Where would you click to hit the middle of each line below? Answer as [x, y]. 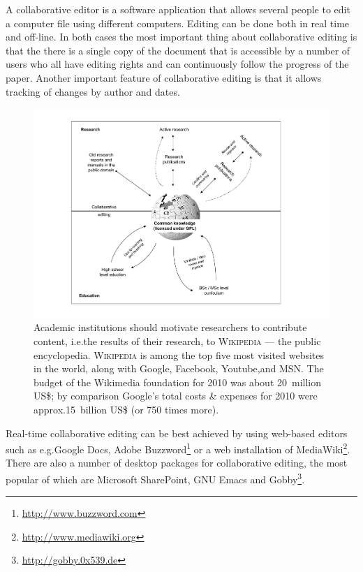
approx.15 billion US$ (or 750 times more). [126, 409]
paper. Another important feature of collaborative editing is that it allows [164, 77]
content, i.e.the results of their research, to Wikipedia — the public [177, 341]
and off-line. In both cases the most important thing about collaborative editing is [181, 37]
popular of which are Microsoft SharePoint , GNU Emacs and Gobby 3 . [155, 478]
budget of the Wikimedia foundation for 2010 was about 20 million [178, 382]
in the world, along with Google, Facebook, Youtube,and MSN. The [179, 368]
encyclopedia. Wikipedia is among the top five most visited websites [179, 354]
